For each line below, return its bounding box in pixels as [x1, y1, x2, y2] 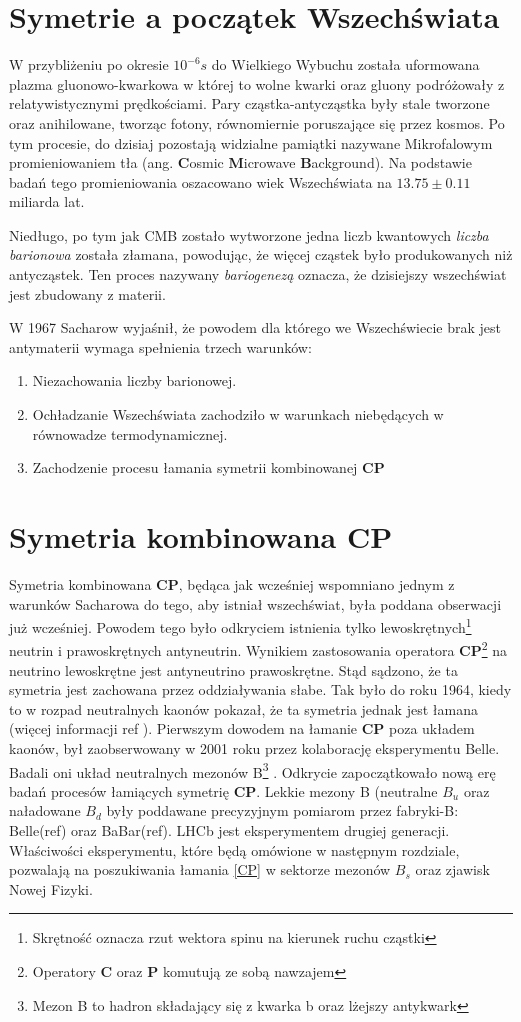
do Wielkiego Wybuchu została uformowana [211, 54, 480, 75]
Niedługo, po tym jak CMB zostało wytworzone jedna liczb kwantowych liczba [9, 224, 489, 245]
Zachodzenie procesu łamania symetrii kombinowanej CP [32, 457, 385, 478]
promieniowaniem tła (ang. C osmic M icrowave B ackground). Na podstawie [9, 152, 472, 173]
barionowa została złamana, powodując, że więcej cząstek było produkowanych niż [9, 244, 513, 265]
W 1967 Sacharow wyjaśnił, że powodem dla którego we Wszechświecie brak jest [9, 317, 501, 338]
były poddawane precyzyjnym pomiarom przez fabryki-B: [106, 800, 459, 821]
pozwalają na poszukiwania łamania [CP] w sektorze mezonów [9, 859, 391, 880]
